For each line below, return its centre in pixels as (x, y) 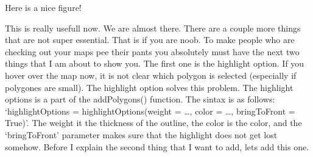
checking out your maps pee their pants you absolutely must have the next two (152, 51)
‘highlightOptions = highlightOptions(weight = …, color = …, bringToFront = (150, 111)
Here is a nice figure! (43, 7)
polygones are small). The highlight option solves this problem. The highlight (149, 87)
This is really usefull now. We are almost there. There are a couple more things (153, 28)
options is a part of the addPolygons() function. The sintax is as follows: (140, 99)
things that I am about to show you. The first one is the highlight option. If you (155, 63)
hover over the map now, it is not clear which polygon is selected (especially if (151, 75)
